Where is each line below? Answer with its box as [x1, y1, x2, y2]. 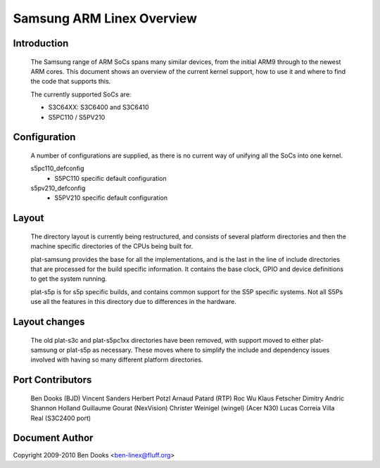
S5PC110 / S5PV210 [48, 113, 106, 121]
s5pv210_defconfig [30, 184, 86, 193]
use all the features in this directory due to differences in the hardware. [30, 298, 237, 306]
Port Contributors [13, 374, 92, 386]
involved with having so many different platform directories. [30, 355, 203, 364]
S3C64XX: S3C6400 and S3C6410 [48, 103, 149, 112]
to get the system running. [30, 274, 107, 283]
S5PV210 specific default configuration [54, 194, 168, 202]
